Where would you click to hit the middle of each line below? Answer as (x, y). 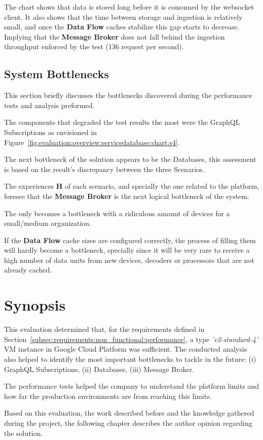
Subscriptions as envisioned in (51, 132)
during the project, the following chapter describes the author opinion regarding (128, 422)
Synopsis (35, 305)
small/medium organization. (48, 223)
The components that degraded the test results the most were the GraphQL (122, 122)
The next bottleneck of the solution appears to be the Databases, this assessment (130, 159)
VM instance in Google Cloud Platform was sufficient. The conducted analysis (126, 349)
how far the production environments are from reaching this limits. (108, 396)
